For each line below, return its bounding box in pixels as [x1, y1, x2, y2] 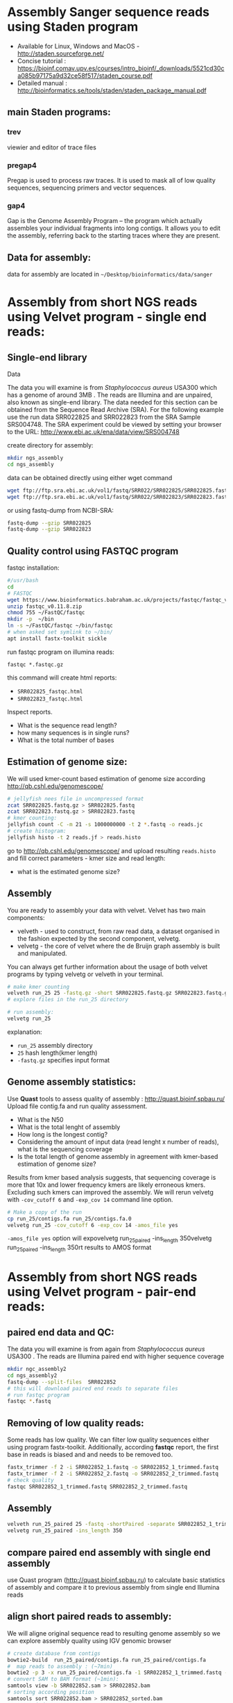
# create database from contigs [7, 1649, 101, 1657]
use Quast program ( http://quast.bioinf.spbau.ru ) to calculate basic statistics [7, 1575, 225, 1584]
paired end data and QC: [7, 1326, 114, 1338]
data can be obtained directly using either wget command [7, 473, 173, 482]
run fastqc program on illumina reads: [7, 648, 114, 656]
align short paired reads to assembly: [7, 1611, 172, 1622]
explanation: [7, 1028, 43, 1036]
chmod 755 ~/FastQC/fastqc [7, 609, 85, 616]
